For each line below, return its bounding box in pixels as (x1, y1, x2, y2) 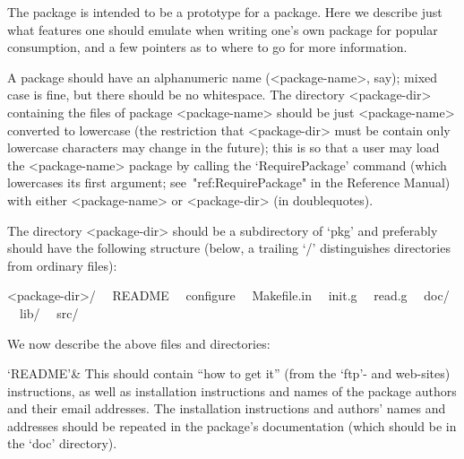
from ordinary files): (7, 255, 117, 274)
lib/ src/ (19, 303, 79, 322)
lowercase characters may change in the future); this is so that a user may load (7, 138, 440, 157)
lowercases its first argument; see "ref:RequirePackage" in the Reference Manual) (7, 173, 451, 192)
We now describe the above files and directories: (7, 333, 271, 352)
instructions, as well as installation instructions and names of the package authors (7, 381, 457, 400)
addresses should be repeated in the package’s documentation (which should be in (7, 416, 457, 435)
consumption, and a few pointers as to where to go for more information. (7, 38, 408, 56)
